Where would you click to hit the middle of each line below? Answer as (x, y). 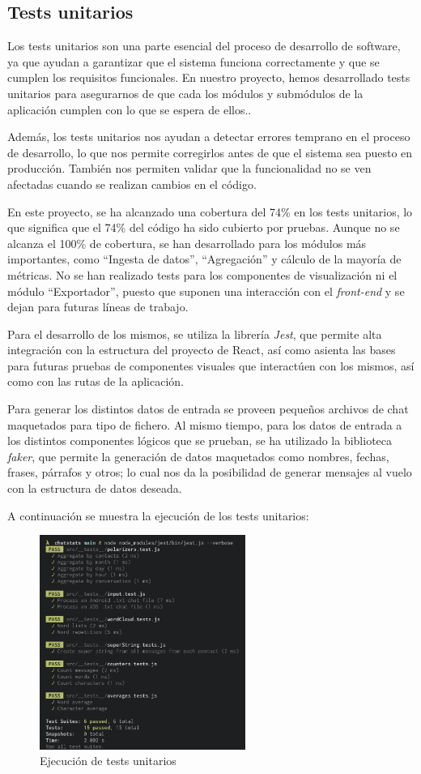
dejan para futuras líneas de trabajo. (98, 307)
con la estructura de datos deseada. (95, 488)
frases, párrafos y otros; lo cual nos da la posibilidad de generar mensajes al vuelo (210, 472)
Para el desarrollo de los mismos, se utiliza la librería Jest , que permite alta (195, 334)
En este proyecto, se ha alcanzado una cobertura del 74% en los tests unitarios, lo (210, 211)
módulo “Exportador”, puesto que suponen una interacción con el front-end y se (206, 291)
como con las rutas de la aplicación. (96, 381)
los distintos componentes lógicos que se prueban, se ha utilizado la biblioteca (200, 440)
